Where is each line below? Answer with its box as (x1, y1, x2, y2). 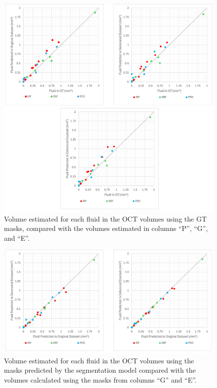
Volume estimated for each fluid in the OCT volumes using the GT (4, 213, 207, 224)
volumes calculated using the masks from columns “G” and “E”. (4, 374, 197, 385)
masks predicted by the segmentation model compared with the (4, 365, 196, 375)
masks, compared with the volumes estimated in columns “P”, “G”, (4, 223, 208, 233)
